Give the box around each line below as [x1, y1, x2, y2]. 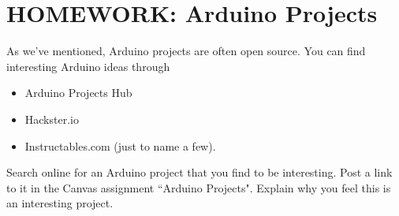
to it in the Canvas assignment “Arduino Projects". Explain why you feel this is [6, 179, 391, 196]
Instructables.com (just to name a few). [24, 137, 216, 154]
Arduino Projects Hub [24, 84, 132, 101]
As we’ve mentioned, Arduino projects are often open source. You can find [6, 43, 366, 59]
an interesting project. [6, 195, 114, 211]
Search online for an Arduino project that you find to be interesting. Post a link [6, 164, 393, 181]
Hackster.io [24, 110, 79, 127]
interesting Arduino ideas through [6, 58, 170, 74]
